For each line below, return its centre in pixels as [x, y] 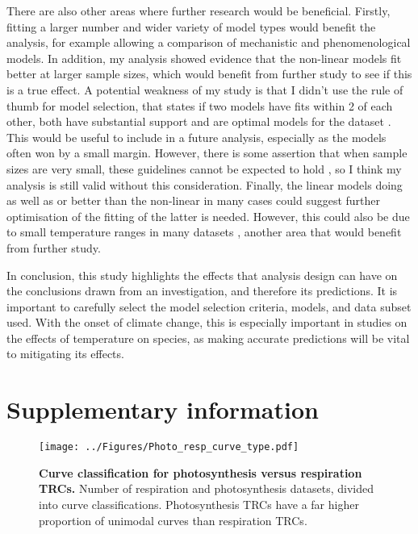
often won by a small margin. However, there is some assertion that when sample [207, 153]
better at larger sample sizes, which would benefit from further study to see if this [209, 74]
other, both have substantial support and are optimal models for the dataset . [199, 121]
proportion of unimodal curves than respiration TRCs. [173, 520]
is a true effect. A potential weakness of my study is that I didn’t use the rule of [205, 89]
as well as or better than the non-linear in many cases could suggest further [194, 200]
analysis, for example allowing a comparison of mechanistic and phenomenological [209, 42]
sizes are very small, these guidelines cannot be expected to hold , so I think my [204, 168]
